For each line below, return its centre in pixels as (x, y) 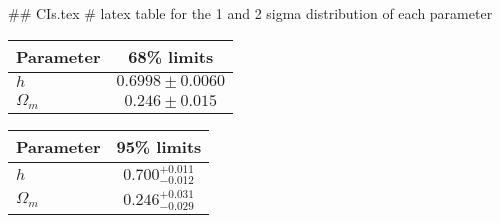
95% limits (159, 146)
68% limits (171, 56)
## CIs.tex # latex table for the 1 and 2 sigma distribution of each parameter (250, 13)
